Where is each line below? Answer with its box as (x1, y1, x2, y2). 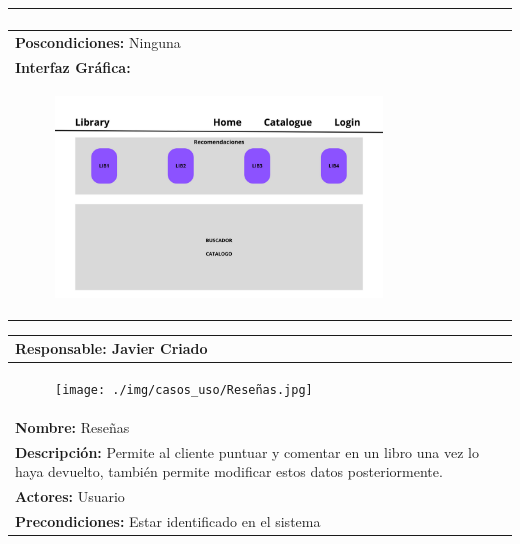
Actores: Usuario (15, 486, 125, 507)
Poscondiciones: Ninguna (15, 31, 181, 52)
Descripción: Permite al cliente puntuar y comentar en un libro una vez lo (15, 441, 480, 462)
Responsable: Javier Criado (15, 338, 208, 359)
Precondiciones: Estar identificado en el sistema (15, 511, 321, 532)
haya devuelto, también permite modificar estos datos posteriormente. (15, 461, 443, 482)
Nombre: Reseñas (15, 416, 130, 437)
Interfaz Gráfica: (15, 56, 131, 77)
